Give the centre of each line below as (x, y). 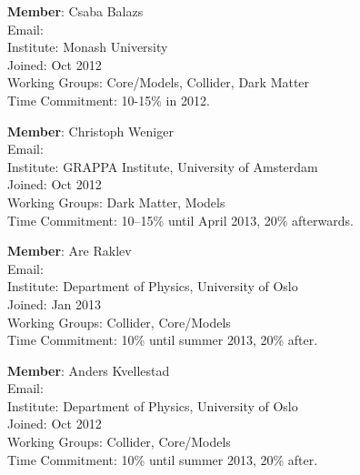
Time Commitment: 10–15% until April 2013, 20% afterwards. (180, 220)
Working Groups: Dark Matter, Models (116, 202)
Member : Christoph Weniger (90, 131)
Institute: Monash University (88, 47)
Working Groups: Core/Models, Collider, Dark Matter (159, 82)
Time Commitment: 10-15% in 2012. (109, 100)
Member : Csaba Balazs (75, 11)
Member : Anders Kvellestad (89, 370)
